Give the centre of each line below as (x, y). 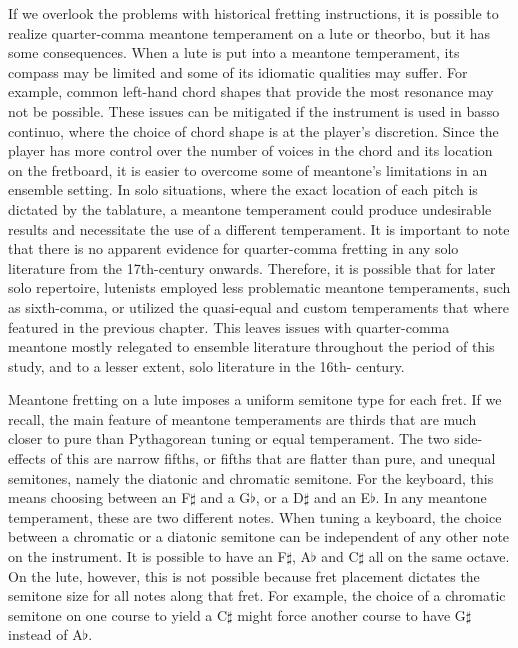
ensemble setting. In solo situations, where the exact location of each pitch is (243, 189)
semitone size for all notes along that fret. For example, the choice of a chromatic (257, 595)
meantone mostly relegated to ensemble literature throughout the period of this (251, 346)
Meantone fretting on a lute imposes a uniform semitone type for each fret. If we (255, 399)
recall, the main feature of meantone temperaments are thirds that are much (242, 418)
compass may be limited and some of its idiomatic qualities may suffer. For (238, 71)
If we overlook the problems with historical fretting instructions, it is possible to (253, 13)
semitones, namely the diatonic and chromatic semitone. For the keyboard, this (251, 477)
